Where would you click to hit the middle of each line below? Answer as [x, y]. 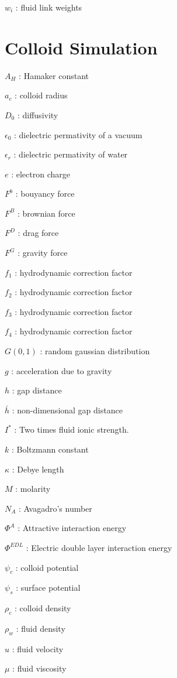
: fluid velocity [38, 648]
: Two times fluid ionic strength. [72, 429]
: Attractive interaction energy [72, 528]
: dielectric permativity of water [71, 154]
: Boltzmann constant [50, 449]
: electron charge [41, 174]
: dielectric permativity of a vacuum [78, 134]
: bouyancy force [45, 194]
